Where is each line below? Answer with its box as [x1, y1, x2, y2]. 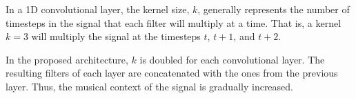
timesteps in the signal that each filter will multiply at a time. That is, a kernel [6, 15, 342, 30]
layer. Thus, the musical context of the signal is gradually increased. [6, 79, 293, 93]
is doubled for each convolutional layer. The [139, 52, 325, 66]
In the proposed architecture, [6, 52, 128, 66]
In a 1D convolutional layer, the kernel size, [6, 2, 190, 16]
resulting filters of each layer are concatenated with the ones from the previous [6, 66, 338, 80]
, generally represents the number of [197, 2, 350, 16]
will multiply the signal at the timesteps [31, 29, 201, 43]
